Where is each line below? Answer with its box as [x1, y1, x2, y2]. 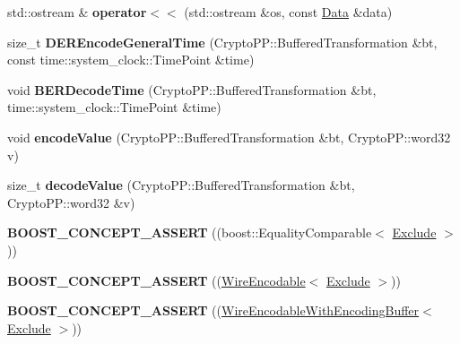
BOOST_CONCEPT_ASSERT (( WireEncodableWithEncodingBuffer [7, 301, 420, 320]
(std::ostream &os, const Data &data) [184, 3, 393, 21]
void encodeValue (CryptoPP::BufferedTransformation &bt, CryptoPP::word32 [7, 127, 451, 146]
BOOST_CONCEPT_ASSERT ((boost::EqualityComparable [7, 223, 372, 242]
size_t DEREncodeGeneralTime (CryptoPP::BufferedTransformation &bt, [7, 32, 438, 51]
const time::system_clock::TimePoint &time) [7, 50, 255, 69]
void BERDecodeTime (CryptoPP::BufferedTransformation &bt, [7, 80, 377, 99]
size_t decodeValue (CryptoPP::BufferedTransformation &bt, [7, 176, 355, 194]
